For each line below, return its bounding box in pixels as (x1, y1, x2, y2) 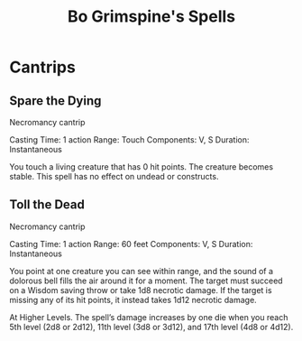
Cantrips (9, 57, 77, 78)
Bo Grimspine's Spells (67, 6, 236, 27)
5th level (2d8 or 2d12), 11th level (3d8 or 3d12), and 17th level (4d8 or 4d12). (9, 321, 294, 332)
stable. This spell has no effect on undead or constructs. (9, 171, 219, 181)
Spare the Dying (9, 93, 102, 108)
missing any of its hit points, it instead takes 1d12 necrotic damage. (9, 294, 257, 305)
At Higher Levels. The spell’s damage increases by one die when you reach (9, 311, 288, 322)
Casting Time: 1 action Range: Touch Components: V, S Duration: (9, 134, 250, 145)
